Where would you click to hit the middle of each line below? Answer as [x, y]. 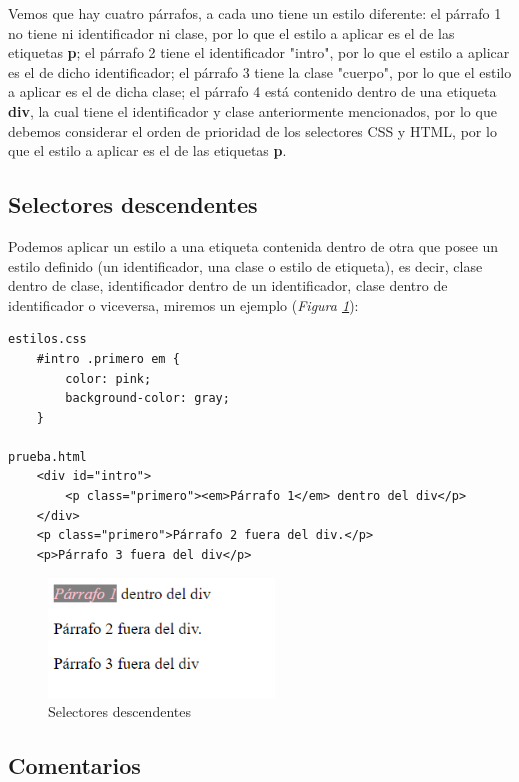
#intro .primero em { [108, 358]
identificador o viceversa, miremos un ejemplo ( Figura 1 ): [183, 304]
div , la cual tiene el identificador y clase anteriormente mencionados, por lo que [252, 110]
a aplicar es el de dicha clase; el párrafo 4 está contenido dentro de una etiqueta [252, 91]
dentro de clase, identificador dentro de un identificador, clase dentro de [228, 285]
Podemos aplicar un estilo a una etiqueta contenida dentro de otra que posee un [253, 245]
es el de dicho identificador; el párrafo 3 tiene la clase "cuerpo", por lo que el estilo [260, 71]
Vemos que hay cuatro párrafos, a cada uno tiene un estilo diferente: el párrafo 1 [255, 13]
